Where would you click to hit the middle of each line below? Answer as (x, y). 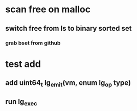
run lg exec (21, 102)
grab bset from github (33, 43)
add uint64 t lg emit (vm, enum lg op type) (68, 83)
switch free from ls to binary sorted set (68, 28)
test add (23, 64)
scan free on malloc (48, 9)
